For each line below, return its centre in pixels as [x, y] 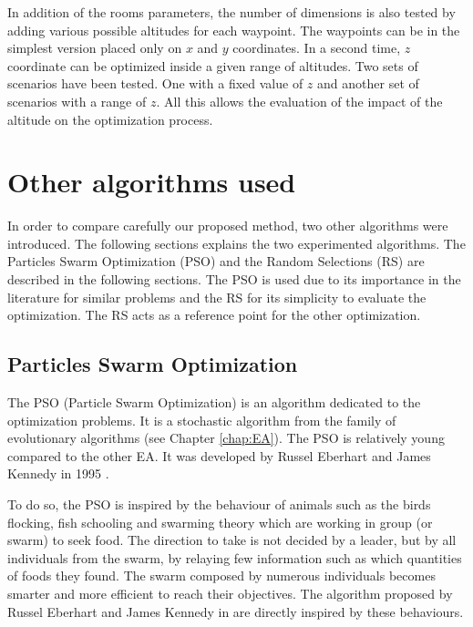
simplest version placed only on [95, 48]
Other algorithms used [152, 182]
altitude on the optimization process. [110, 119]
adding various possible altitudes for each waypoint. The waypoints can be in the [234, 30]
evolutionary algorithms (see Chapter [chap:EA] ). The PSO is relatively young [226, 438]
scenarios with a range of [77, 101]
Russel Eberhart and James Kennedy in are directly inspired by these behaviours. [236, 611]
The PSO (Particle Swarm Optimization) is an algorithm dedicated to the [214, 402]
